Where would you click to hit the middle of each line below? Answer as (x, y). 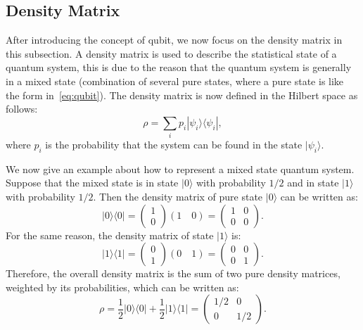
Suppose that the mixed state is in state (92, 183)
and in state (313, 183)
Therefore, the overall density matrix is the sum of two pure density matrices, (173, 273)
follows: (22, 109)
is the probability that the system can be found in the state (174, 145)
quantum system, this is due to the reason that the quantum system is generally (179, 67)
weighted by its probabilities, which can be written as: (122, 287)
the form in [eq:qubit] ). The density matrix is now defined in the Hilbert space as (182, 95)
